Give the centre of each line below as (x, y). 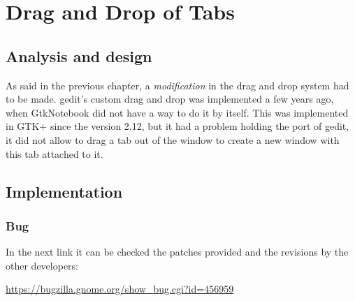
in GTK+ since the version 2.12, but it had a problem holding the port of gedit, (177, 126)
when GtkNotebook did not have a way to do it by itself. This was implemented (177, 112)
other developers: (42, 265)
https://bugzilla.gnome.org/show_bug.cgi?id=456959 (120, 289)
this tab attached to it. (55, 153)
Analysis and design (79, 56)
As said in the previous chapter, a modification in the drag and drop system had (177, 85)
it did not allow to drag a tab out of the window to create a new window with (173, 139)
